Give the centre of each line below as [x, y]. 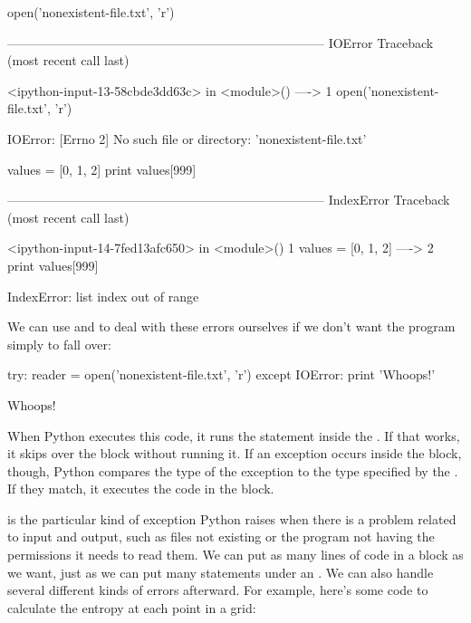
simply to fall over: [59, 344]
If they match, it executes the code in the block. [141, 489]
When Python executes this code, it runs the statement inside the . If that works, [234, 435]
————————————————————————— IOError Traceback [221, 42]
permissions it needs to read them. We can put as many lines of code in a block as [235, 555]
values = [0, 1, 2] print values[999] [102, 169]
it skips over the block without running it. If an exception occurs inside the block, [235, 453]
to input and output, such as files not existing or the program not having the [221, 537]
